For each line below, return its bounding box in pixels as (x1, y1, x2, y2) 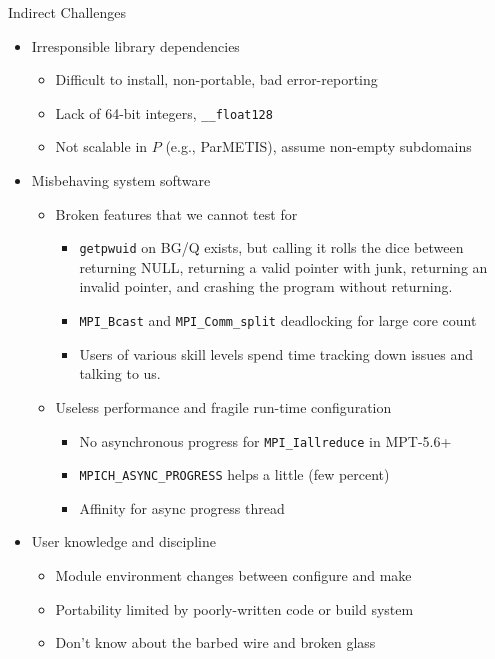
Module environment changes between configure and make (55, 565, 412, 585)
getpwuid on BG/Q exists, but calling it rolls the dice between (79, 237, 464, 258)
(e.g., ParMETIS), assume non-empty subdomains (165, 136, 472, 157)
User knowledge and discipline (31, 531, 216, 552)
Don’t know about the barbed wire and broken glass (55, 632, 376, 653)
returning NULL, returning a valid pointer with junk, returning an (79, 256, 488, 277)
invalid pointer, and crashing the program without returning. (79, 276, 453, 297)
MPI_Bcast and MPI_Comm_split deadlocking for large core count (79, 310, 477, 331)
